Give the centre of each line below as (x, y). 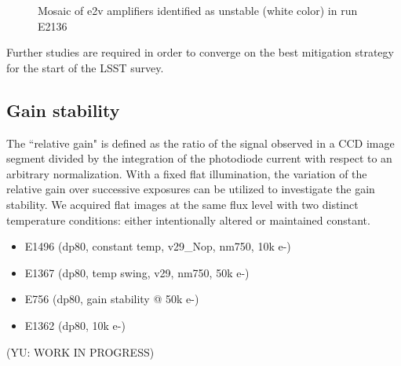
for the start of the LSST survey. (85, 67)
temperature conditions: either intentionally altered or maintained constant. (188, 220)
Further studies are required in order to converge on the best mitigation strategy (200, 52)
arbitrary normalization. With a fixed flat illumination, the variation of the (187, 173)
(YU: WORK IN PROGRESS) (80, 351)
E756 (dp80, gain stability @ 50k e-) (112, 299)
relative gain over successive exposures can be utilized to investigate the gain (191, 189)
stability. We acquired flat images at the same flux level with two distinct (182, 204)
